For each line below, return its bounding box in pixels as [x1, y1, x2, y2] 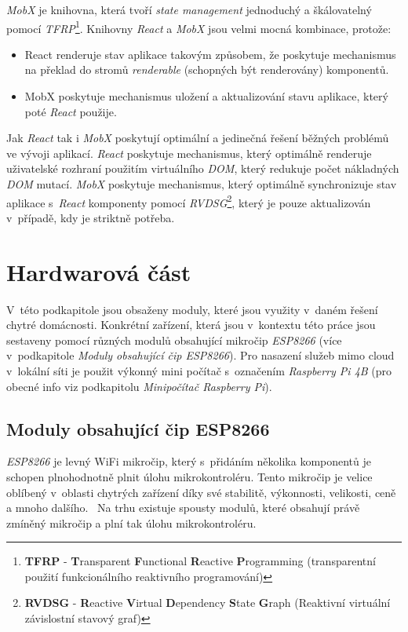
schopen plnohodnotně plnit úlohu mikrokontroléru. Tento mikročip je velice [6, 468, 373, 484]
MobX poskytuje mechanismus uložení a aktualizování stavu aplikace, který [24, 88, 388, 104]
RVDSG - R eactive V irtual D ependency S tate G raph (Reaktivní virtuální [24, 594, 391, 611]
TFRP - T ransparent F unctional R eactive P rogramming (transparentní [24, 553, 376, 569]
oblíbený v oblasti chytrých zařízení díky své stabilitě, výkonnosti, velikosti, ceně [6, 484, 396, 500]
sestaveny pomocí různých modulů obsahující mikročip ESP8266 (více [6, 331, 342, 348]
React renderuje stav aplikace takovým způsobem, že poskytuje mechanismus [24, 46, 396, 62]
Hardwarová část [6, 255, 191, 287]
